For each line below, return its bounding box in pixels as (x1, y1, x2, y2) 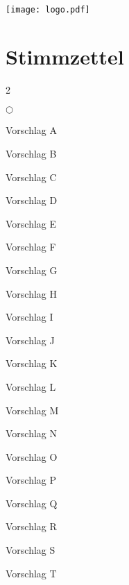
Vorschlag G (6, 262, 58, 277)
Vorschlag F (6, 239, 56, 254)
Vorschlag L (6, 379, 56, 393)
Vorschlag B (6, 146, 57, 160)
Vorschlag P (6, 473, 57, 487)
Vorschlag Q (6, 495, 58, 510)
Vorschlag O (6, 449, 58, 464)
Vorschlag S (6, 543, 55, 557)
